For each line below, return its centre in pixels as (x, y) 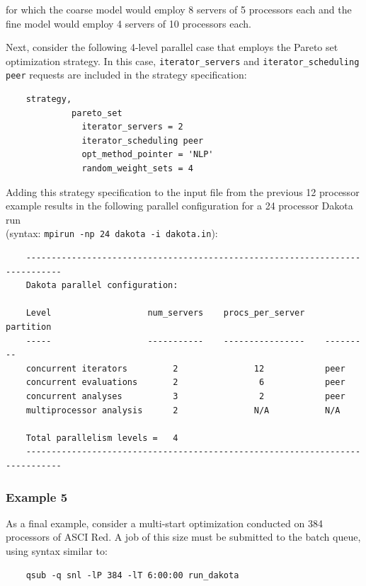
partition (29, 327)
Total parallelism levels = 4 (102, 438)
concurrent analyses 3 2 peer (185, 397)
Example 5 (37, 496)
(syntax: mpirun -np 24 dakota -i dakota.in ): (112, 233)
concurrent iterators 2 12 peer (185, 368)
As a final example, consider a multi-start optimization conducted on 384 (164, 523)
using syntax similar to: (57, 551)
